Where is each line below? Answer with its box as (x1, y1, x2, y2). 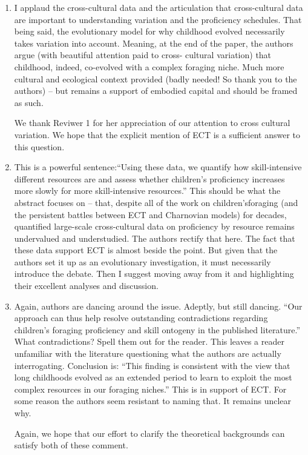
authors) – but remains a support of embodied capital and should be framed (14, 84, 298, 97)
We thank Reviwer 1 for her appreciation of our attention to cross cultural (14, 116, 290, 129)
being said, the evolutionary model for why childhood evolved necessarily (14, 25, 285, 38)
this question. (14, 140, 65, 153)
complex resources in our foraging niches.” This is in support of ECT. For (14, 382, 287, 395)
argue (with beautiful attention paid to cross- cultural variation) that (14, 48, 272, 61)
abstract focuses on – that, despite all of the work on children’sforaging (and (14, 196, 298, 208)
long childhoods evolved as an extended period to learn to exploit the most (14, 371, 292, 384)
